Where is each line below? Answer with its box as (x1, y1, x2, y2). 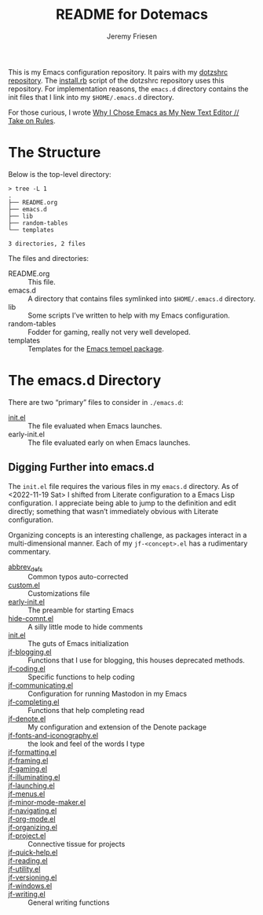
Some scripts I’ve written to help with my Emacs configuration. (27, 311, 230, 320)
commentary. (8, 546, 51, 556)
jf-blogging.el (8, 647, 52, 657)
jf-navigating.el (8, 806, 57, 815)
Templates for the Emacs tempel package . (27, 344, 165, 353)
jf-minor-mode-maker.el (8, 798, 86, 807)
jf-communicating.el (8, 681, 73, 690)
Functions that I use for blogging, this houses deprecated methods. (27, 656, 245, 665)
